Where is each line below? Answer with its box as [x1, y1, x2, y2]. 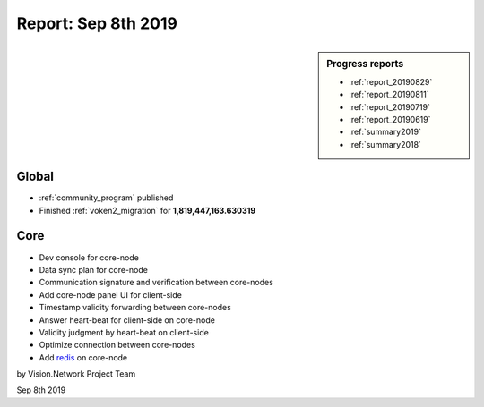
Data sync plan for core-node [39, 264, 148, 275]
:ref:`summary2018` [349, 139, 421, 149]
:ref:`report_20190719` [349, 101, 430, 112]
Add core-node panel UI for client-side [39, 289, 183, 300]
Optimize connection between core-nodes [39, 340, 196, 351]
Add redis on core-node [39, 352, 128, 362]
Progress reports [326, 57, 404, 70]
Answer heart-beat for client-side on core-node [39, 314, 215, 326]
